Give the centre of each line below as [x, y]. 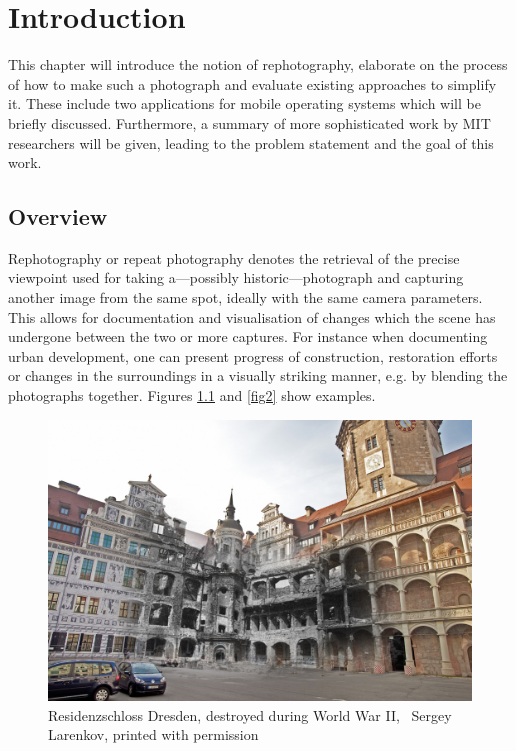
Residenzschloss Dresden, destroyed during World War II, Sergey [250, 714]
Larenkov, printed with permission [153, 734]
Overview [58, 216]
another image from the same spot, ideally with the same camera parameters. [245, 297]
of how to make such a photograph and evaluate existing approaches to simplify [252, 83]
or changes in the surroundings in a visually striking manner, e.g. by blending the [258, 375]
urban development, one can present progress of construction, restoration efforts [253, 355]
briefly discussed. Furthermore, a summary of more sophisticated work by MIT [249, 122]
